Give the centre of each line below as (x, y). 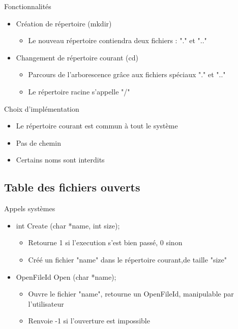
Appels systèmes (30, 208)
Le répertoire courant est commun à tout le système (97, 126)
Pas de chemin (38, 142)
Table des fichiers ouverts (72, 187)
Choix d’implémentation (42, 108)
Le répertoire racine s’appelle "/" (79, 91)
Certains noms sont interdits (60, 160)
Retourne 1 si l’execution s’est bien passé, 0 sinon (105, 242)
